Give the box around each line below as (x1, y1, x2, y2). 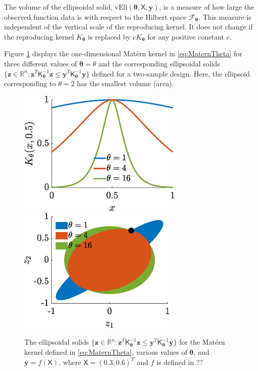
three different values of (4, 58, 77, 68)
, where (58, 356, 81, 367)
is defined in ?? (156, 356, 203, 367)
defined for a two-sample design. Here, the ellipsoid (92, 68, 250, 79)
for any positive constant (147, 31, 224, 42)
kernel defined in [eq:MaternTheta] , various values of (24, 347, 187, 357)
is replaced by (88, 31, 131, 42)
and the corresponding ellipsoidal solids (98, 58, 220, 68)
